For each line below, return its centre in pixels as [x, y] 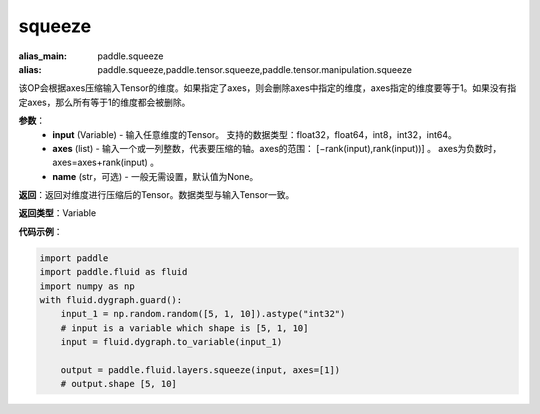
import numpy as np [87, 286]
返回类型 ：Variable [57, 213]
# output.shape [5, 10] [118, 384]
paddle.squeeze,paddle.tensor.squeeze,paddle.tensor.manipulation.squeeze [254, 69]
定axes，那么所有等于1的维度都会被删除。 [104, 102]
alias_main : [42, 56]
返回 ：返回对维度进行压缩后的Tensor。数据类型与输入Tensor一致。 [156, 195]
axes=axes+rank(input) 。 [106, 162]
